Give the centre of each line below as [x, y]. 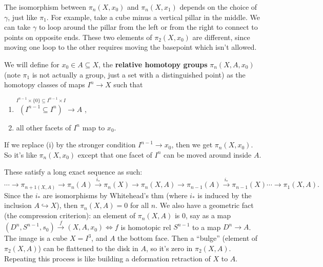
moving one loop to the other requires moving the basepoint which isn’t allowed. [130, 47]
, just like [23, 17]
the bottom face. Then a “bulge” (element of [188, 238]
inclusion [18, 205]
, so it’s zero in [169, 248]
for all [139, 205]
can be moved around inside [208, 154]
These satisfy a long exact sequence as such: [73, 172]
